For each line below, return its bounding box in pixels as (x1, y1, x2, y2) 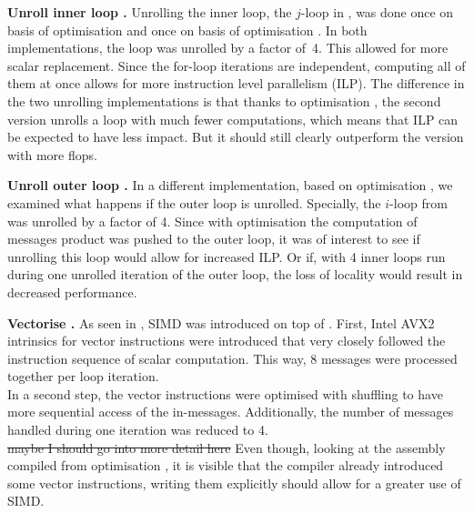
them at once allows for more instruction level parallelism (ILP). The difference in (7, 74, 465, 93)
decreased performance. (7, 282, 137, 301)
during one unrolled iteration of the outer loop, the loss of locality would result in (7, 265, 463, 284)
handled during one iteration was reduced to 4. (7, 420, 268, 439)
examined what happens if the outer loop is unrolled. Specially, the (7, 193, 381, 212)
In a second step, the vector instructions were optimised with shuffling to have (7, 384, 443, 403)
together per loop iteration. (7, 367, 159, 386)
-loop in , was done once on (300, 3, 454, 21)
